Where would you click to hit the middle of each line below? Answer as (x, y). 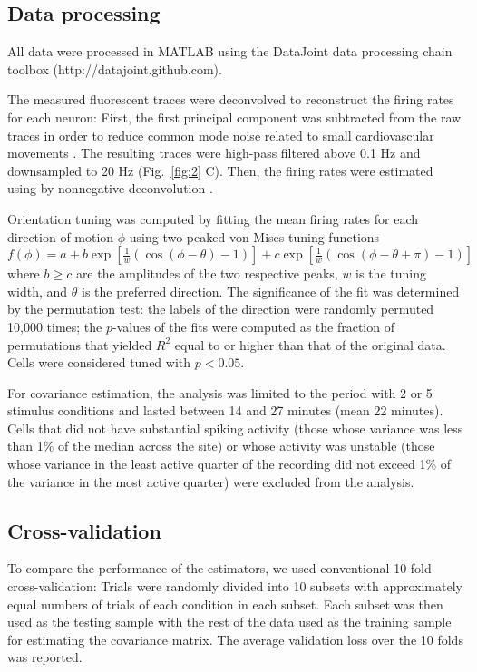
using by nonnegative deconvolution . (110, 188)
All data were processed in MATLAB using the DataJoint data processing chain (230, 51)
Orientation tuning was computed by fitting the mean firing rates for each (213, 218)
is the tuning (391, 273)
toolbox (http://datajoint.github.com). (115, 68)
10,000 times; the (55, 326)
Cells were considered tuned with (99, 362)
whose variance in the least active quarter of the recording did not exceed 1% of (229, 464)
